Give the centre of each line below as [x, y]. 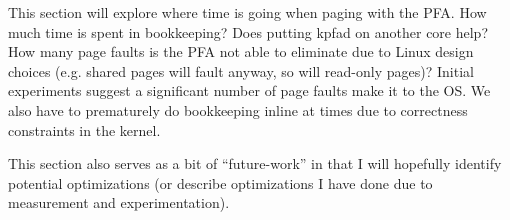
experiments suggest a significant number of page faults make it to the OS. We [249, 90]
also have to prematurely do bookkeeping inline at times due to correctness [238, 109]
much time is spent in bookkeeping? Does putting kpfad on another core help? [248, 31]
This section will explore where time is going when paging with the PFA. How [247, 12]
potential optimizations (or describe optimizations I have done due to [220, 182]
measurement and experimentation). [119, 202]
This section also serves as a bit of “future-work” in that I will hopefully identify [255, 163]
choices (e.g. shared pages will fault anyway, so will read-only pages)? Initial [241, 70]
